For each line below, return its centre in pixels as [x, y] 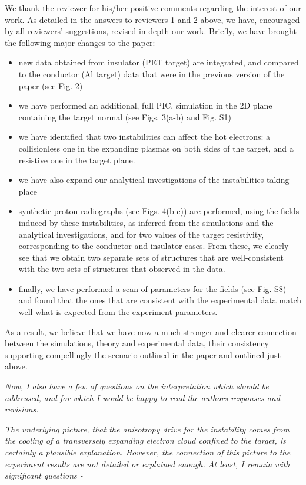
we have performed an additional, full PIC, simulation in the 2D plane [145, 105]
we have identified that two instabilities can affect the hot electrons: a [144, 137]
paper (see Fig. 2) [51, 85]
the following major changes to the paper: [80, 42]
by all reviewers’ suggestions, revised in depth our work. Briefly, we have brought [151, 31]
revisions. [22, 409]
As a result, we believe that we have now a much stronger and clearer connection [151, 331]
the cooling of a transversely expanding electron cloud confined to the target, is [145, 440]
